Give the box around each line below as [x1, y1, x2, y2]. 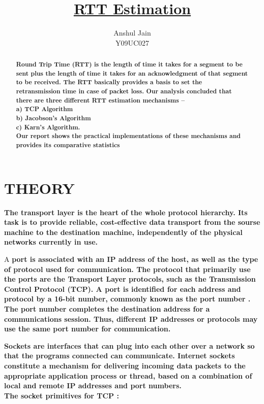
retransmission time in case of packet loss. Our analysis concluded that [16, 87, 232, 96]
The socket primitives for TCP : [4, 390, 119, 400]
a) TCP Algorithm [16, 105, 73, 114]
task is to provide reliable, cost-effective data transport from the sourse [4, 217, 260, 227]
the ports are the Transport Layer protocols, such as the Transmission [4, 274, 256, 284]
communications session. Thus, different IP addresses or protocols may [4, 313, 258, 324]
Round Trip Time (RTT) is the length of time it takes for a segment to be [16, 60, 243, 69]
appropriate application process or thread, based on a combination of [4, 370, 252, 381]
